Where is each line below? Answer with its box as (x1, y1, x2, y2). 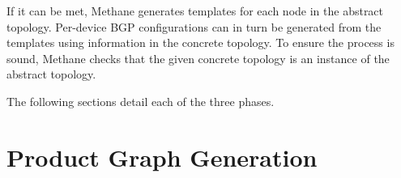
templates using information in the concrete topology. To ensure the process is (6, 34, 395, 51)
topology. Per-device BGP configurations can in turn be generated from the (6, 18, 382, 35)
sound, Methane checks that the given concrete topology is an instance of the (6, 49, 390, 66)
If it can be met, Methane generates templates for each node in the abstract (6, 2, 384, 19)
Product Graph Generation (6, 140, 318, 173)
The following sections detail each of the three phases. (6, 92, 275, 109)
